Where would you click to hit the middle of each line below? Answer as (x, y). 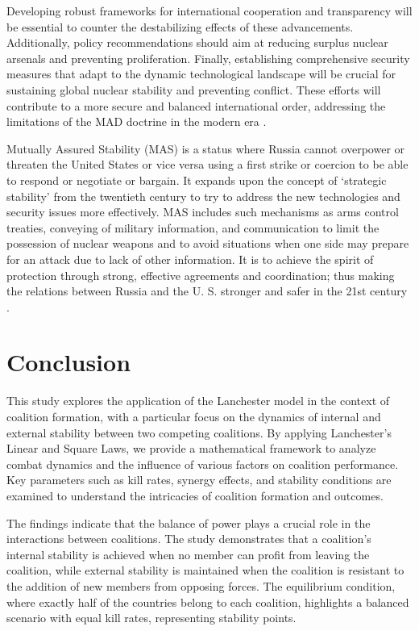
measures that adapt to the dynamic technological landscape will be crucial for (201, 74)
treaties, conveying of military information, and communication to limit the (193, 227)
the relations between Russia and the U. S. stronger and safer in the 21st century (207, 291)
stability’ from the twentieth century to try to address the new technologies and (203, 196)
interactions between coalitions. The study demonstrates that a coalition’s (189, 539)
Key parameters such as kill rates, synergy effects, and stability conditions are (199, 480)
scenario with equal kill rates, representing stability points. (151, 618)
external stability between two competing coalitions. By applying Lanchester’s (199, 432)
